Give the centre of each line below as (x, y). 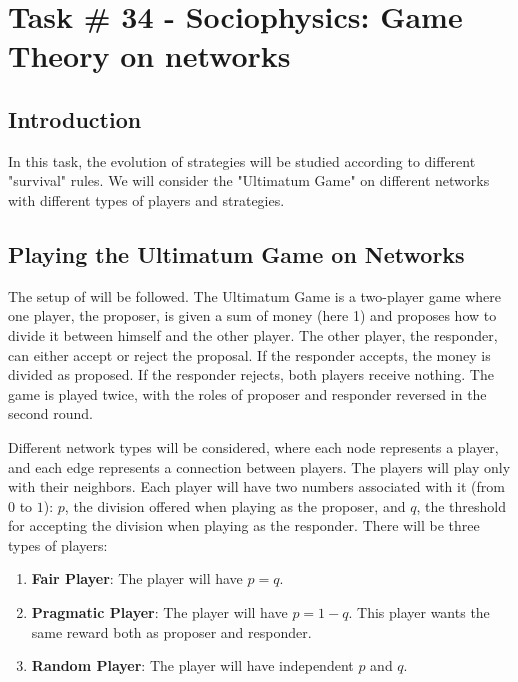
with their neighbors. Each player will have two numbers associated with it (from (256, 486)
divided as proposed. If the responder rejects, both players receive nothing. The (251, 374)
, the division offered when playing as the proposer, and (235, 505)
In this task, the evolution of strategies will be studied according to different (242, 160)
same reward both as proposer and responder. (171, 631)
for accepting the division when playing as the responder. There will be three (244, 525)
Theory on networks (149, 55)
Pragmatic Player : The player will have (159, 612)
